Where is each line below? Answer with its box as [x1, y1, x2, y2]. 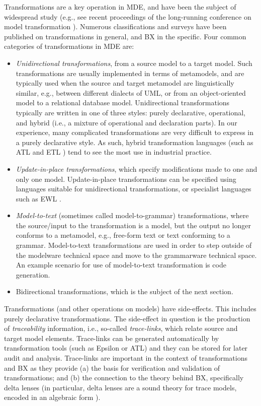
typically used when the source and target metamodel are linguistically [16, 78, 234, 88]
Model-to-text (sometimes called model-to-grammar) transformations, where [16, 210, 249, 221]
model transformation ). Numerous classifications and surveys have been [4, 21, 227, 32]
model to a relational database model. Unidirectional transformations [16, 97, 230, 108]
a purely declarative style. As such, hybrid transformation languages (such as [16, 137, 253, 147]
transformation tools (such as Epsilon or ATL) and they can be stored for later [4, 343, 248, 353]
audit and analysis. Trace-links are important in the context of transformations [4, 353, 248, 363]
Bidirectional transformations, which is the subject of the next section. [16, 286, 233, 297]
